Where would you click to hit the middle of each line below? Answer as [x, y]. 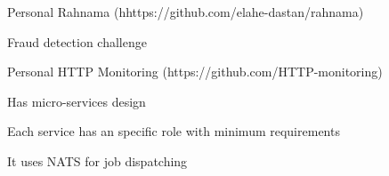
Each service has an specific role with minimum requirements [174, 131]
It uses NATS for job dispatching [97, 160]
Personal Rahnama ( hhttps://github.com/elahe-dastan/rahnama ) [186, 12]
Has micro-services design [77, 101]
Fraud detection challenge [77, 41]
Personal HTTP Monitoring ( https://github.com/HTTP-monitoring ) [195, 72]
